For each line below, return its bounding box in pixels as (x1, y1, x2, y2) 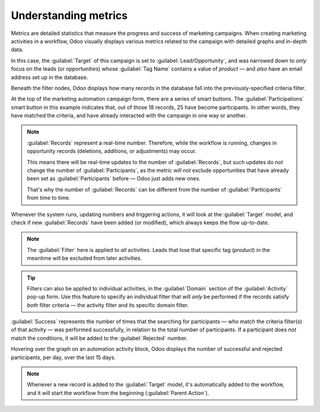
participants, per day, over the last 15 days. (11, 353, 116, 361)
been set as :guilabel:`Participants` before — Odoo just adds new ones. (27, 175, 201, 182)
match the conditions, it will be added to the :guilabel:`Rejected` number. (11, 334, 188, 341)
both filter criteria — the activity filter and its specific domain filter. (27, 301, 189, 308)
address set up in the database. (11, 74, 88, 81)
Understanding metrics (11, 9, 128, 22)
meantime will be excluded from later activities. (27, 255, 142, 262)
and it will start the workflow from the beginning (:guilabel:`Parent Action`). (27, 389, 210, 397)
